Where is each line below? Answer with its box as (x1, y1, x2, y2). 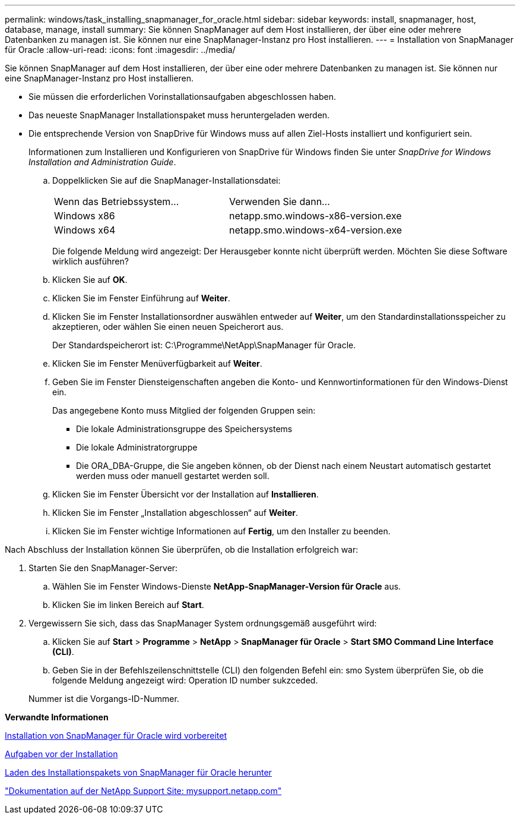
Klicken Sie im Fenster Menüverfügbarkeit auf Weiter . (52, 358, 262, 368)
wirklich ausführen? (52, 256, 129, 266)
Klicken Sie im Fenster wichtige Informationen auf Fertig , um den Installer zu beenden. (52, 526, 391, 536)
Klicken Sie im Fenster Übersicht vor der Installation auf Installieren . (52, 489, 319, 499)
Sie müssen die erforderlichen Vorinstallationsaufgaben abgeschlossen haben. (28, 92, 336, 102)
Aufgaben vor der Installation (5, 749, 118, 759)
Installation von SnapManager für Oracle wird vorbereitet (5, 730, 227, 741)
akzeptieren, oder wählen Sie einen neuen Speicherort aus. (52, 322, 284, 332)
